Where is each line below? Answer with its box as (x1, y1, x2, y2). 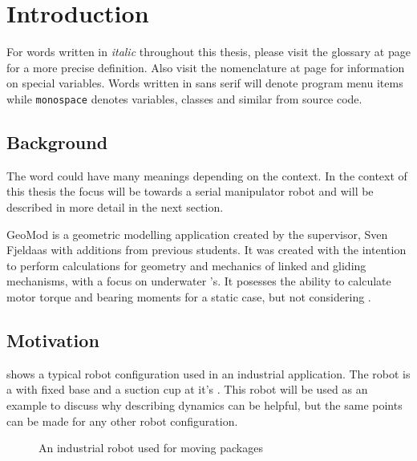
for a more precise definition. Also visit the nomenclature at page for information (6, 59, 405, 75)
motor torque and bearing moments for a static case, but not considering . (6, 288, 371, 305)
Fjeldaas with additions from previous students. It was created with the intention (6, 241, 407, 258)
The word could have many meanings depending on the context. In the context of (6, 167, 407, 184)
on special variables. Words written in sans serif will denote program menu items (6, 75, 403, 91)
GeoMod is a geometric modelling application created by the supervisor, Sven (6, 225, 388, 242)
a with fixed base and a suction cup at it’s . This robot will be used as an (6, 381, 368, 398)
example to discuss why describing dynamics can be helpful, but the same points (6, 396, 403, 413)
